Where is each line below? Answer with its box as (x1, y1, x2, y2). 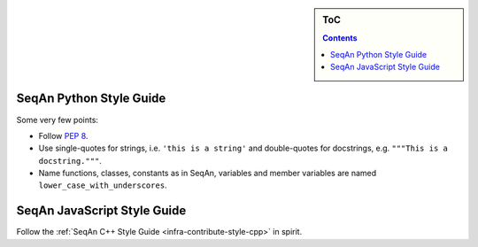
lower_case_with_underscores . (38, 180, 167, 190)
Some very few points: (16, 114, 99, 125)
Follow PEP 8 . (38, 130, 89, 141)
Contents (322, 33, 358, 43)
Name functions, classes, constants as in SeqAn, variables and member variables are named (38, 168, 377, 179)
